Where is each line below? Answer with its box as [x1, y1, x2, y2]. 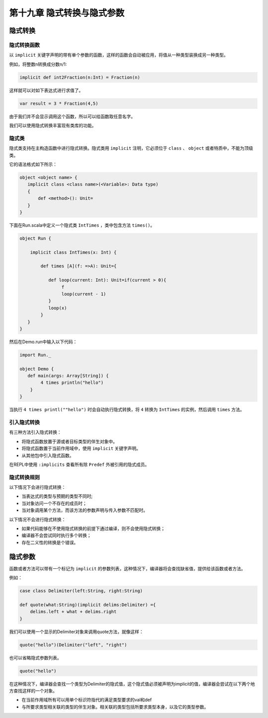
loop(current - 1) [61, 291, 106, 297]
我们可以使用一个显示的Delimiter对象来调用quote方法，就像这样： [9, 628, 144, 634]
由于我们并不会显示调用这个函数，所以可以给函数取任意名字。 [9, 113, 135, 119]
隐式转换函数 [9, 41, 40, 48]
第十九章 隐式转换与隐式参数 [9, 7, 125, 18]
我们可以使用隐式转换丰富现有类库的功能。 [9, 122, 96, 129]
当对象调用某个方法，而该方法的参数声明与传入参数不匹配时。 [21, 507, 148, 513]
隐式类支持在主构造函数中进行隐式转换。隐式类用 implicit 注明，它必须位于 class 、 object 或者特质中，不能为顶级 [9, 145, 253, 151]
